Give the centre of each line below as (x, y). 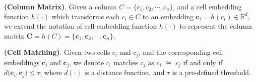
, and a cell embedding (207, 6)
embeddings (22, 62)
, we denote (87, 62)
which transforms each (85, 16)
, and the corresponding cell (181, 52)
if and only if (203, 62)
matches (126, 62)
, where (51, 72)
